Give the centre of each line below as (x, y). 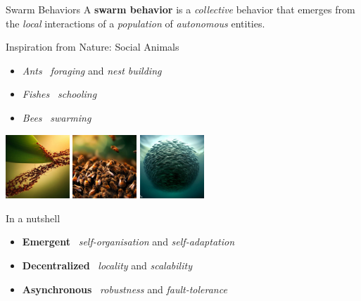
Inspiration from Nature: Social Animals (93, 47)
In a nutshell (33, 218)
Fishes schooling (59, 94)
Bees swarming (57, 117)
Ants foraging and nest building (92, 70)
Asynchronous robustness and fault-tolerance (125, 289)
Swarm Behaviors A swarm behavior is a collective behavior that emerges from (180, 9)
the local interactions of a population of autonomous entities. (135, 23)
